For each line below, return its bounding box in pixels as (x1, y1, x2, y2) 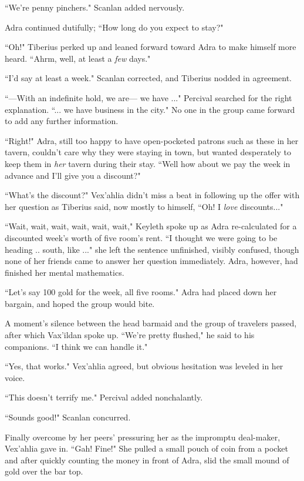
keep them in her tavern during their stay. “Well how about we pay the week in (5, 157, 291, 169)
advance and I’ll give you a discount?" (5, 169, 141, 181)
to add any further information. (5, 115, 119, 127)
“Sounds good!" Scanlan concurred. (5, 411, 131, 423)
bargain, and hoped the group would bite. (5, 297, 155, 309)
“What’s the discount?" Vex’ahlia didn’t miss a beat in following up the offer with (5, 189, 300, 201)
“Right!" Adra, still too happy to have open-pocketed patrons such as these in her (5, 134, 299, 146)
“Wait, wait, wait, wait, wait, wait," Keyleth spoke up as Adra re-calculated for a (5, 220, 297, 232)
